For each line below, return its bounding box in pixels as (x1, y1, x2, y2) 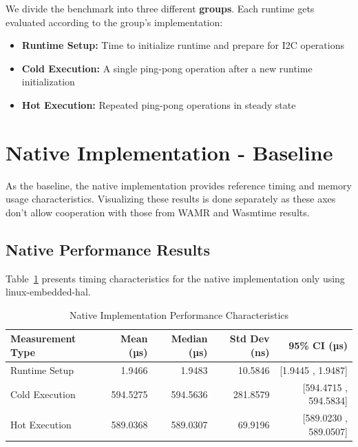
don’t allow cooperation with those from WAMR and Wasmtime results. (6, 205, 310, 219)
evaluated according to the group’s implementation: (6, 14, 223, 29)
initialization (21, 74, 75, 89)
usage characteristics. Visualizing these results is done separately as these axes (6, 191, 336, 206)
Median (171, 331, 208, 346)
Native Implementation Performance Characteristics (69, 307, 289, 322)
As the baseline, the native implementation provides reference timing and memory (6, 178, 352, 192)
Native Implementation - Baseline (6, 138, 333, 166)
